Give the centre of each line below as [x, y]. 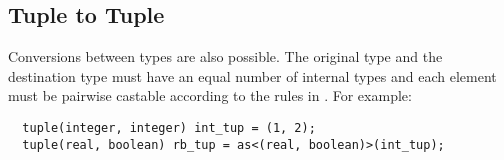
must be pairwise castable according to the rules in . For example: [210, 95]
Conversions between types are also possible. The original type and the [225, 56]
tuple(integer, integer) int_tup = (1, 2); [169, 127]
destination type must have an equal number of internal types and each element [252, 75]
